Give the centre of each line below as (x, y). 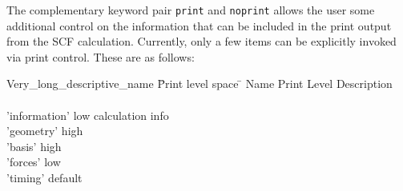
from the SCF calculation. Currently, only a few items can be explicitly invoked (201, 41)
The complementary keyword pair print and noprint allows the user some (191, 10)
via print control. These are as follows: (101, 56)
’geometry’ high (45, 131)
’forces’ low (34, 162)
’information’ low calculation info (88, 115)
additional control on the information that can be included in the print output (199, 25)
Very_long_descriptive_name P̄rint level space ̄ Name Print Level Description (199, 84)
